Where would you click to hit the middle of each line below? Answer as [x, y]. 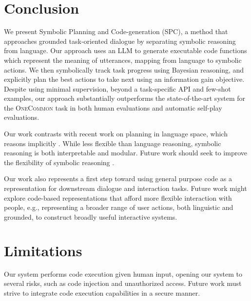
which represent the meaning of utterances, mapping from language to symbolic [123, 60]
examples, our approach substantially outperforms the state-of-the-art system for [125, 98]
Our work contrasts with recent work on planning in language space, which [116, 134]
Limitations [43, 250]
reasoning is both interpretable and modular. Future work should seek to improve [125, 153]
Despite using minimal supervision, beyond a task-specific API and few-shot [117, 88]
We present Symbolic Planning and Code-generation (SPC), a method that [116, 31]
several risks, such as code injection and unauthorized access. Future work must [123, 283]
